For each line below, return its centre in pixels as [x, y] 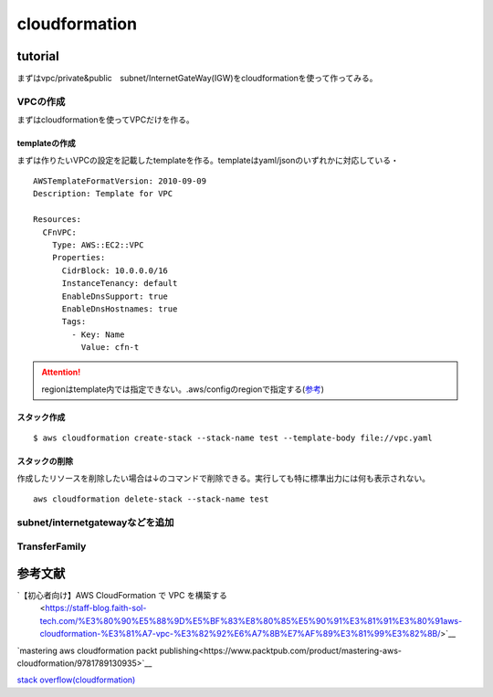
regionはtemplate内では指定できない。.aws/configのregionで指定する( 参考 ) [183, 389]
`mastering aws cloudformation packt [87, 650]
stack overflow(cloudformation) [76, 680]
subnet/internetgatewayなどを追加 [95, 523]
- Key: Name [98, 334]
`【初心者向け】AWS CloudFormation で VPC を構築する [122, 596]
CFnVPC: [59, 232]
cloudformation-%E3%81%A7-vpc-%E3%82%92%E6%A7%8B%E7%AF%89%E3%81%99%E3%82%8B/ [240, 634]
